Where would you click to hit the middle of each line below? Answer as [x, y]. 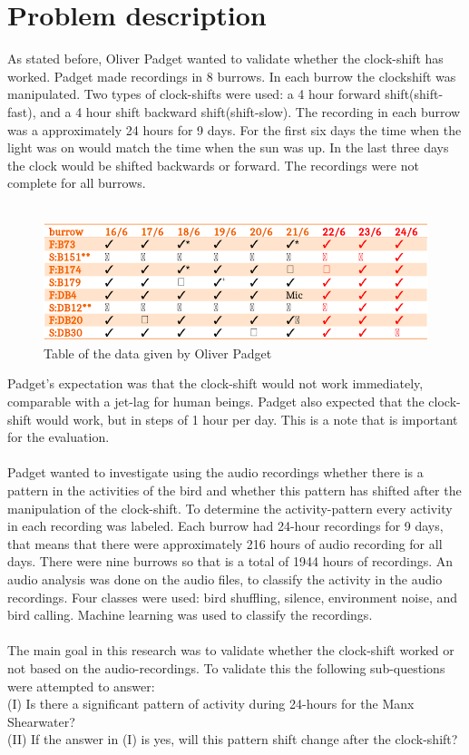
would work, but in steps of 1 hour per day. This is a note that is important [247, 419]
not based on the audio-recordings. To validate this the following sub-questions [226, 667]
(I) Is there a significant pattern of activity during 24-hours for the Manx [211, 704]
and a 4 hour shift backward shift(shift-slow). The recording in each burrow [250, 111]
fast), [22, 111]
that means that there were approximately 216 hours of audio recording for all [225, 543]
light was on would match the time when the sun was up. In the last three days [228, 147]
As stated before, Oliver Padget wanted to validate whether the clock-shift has [225, 59]
